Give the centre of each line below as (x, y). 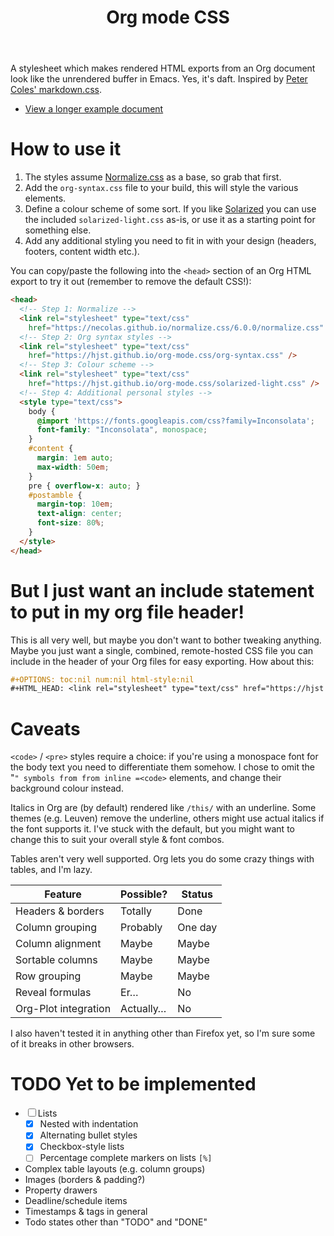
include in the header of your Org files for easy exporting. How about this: (162, 661)
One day (197, 928)
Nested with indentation (89, 1124)
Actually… (143, 1009)
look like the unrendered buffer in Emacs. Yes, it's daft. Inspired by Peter (159, 79)
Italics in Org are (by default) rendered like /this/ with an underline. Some (163, 808)
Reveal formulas (53, 993)
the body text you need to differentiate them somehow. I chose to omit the (163, 767)
